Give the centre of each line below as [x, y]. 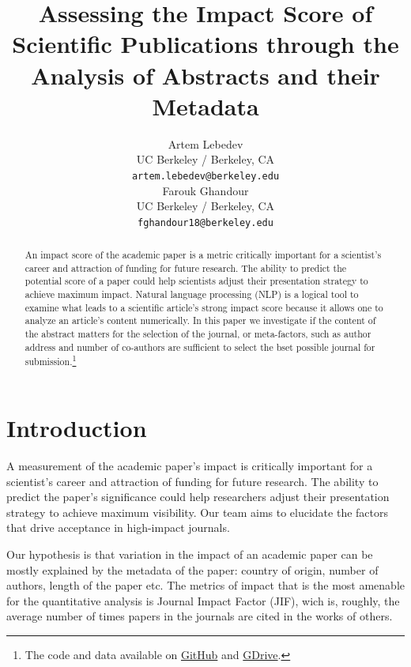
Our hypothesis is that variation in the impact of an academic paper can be [190, 554]
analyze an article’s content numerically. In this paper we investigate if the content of [200, 320]
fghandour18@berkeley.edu [205, 222]
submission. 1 [51, 360]
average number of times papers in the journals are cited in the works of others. [200, 616]
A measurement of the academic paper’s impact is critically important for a [190, 465]
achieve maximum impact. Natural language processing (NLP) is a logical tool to [192, 294]
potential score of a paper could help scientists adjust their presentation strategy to [196, 281]
